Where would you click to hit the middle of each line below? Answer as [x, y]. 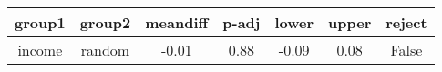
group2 [105, 22]
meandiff [177, 22]
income [40, 50]
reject [406, 22]
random [105, 50]
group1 [40, 22]
